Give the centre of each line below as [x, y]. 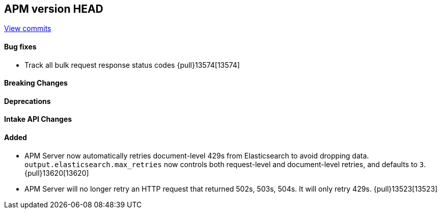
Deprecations [27, 101]
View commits [28, 29]
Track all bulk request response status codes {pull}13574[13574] [132, 65]
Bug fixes [20, 47]
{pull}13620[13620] [57, 173]
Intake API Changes [38, 119]
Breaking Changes [36, 83]
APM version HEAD [54, 9]
